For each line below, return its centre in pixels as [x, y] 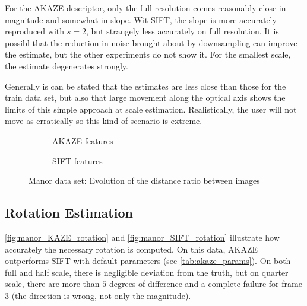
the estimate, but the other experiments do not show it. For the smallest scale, [148, 54]
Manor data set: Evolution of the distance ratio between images [144, 181]
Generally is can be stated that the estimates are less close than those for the [145, 86]
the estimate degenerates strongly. [67, 66]
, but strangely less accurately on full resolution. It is [182, 31]
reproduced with [35, 31]
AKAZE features [83, 140]
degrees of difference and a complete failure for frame [205, 284]
